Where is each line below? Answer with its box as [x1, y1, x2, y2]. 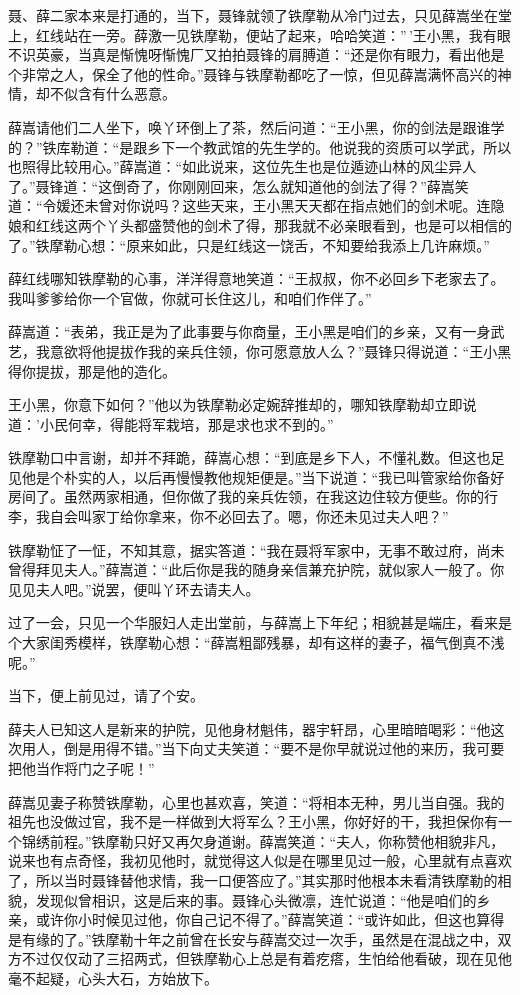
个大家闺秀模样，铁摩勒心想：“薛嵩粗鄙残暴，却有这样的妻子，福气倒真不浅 [8, 632, 505, 653]
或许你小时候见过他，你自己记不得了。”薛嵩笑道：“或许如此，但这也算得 [35, 909, 505, 930]
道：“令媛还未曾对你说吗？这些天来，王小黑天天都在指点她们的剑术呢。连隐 [8, 195, 505, 216]
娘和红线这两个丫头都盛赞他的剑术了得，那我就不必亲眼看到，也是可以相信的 [8, 214, 512, 235]
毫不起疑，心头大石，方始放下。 [8, 967, 218, 988]
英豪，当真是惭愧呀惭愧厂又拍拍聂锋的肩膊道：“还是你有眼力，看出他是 [35, 44, 505, 65]
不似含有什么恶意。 [49, 83, 176, 104]
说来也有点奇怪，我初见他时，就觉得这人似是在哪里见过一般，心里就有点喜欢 [8, 850, 512, 871]
